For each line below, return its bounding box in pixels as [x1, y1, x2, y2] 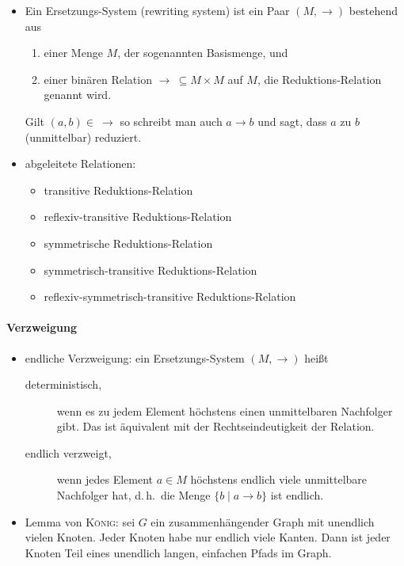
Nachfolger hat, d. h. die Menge [56, 487, 211, 503]
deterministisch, [25, 376, 102, 393]
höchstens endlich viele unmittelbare [190, 471, 368, 488]
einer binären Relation [44, 70, 152, 87]
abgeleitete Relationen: [25, 155, 136, 172]
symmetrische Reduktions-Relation [44, 234, 213, 251]
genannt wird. [44, 86, 112, 103]
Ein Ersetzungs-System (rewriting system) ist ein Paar [25, 2, 290, 18]
